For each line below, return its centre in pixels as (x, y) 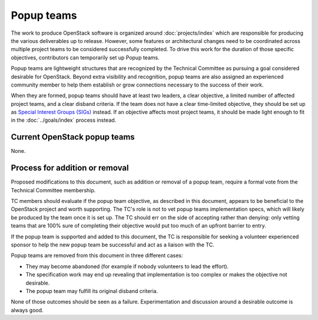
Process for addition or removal (70, 168)
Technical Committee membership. (53, 190)
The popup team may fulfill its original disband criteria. (92, 291)
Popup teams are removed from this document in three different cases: (97, 255)
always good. (27, 310)
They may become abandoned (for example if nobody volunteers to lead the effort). (127, 266)
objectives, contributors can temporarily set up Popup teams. (85, 57)
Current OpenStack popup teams (73, 137)
